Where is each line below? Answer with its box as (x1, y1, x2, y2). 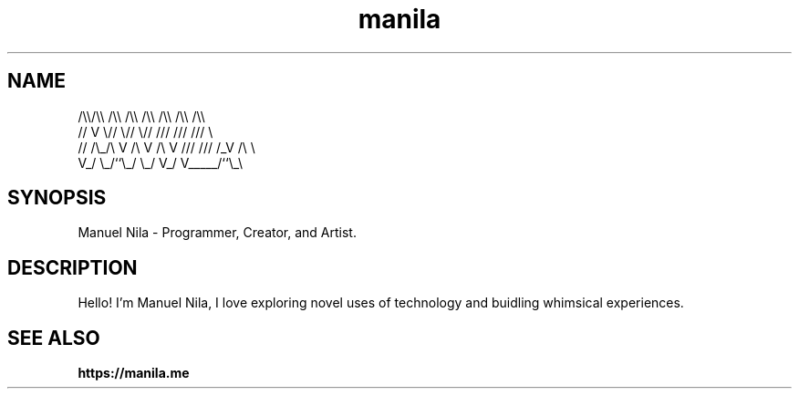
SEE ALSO (7, 326, 100, 349)
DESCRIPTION (7, 255, 138, 279)
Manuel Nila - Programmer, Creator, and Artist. (78, 224, 357, 241)
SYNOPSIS (7, 186, 107, 210)
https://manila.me (78, 365, 190, 381)
